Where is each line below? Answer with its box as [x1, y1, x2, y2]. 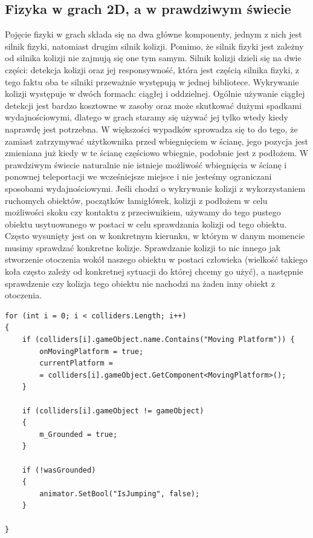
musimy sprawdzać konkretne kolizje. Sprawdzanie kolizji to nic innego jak [5, 241, 281, 254]
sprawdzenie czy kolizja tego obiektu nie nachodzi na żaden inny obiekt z [5, 277, 275, 289]
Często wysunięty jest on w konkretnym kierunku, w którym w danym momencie [5, 229, 305, 242]
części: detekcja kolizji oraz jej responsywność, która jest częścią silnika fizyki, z [5, 63, 300, 76]
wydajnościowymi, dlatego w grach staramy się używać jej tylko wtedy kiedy [5, 111, 288, 123]
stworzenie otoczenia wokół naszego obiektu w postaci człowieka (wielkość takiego [5, 253, 308, 266]
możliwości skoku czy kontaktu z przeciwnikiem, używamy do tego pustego [5, 206, 281, 218]
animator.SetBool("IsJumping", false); [39, 489, 200, 498]
